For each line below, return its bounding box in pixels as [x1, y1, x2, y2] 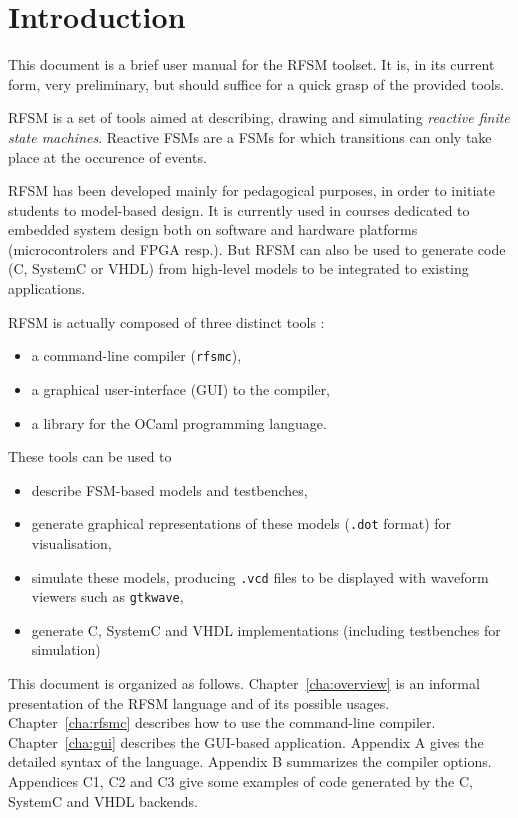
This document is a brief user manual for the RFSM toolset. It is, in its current [8, 54, 495, 75]
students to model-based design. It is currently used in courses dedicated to [8, 199, 470, 220]
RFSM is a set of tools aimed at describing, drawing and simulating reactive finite [8, 107, 510, 128]
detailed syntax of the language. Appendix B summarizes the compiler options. [8, 751, 492, 772]
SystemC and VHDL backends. [8, 790, 198, 811]
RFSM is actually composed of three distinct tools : [8, 311, 325, 332]
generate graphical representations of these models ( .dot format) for [31, 513, 452, 534]
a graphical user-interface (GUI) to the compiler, [31, 378, 331, 399]
